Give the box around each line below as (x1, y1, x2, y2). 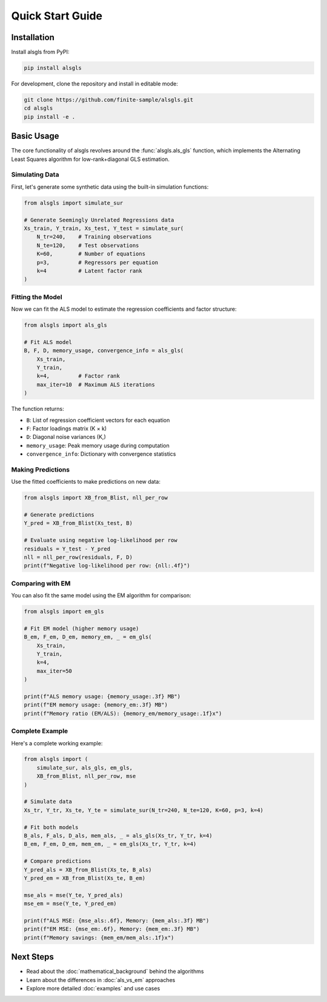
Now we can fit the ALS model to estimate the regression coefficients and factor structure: (11, 305, 237, 313)
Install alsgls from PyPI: (11, 49, 70, 56)
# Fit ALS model (24, 339, 73, 345)
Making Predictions (11, 465, 70, 473)
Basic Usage (11, 131, 59, 141)
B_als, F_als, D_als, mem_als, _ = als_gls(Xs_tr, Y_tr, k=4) (24, 832, 213, 839)
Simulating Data (11, 171, 59, 179)
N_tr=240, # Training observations (36, 234, 152, 240)
